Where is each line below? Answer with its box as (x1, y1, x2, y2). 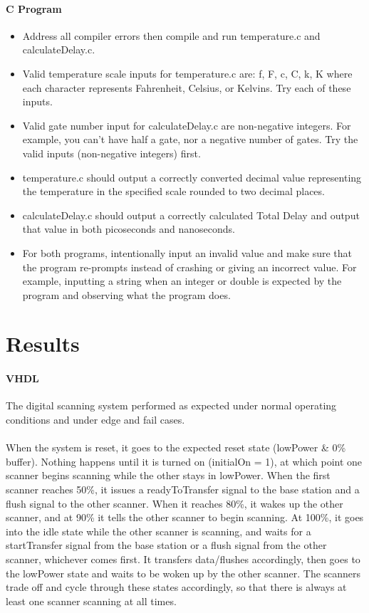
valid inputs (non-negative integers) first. (22, 145, 201, 160)
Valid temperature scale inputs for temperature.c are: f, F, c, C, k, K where (22, 66, 353, 80)
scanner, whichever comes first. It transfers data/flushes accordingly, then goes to (6, 552, 360, 566)
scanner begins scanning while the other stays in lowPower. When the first (6, 468, 331, 483)
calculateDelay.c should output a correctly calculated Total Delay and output (22, 207, 360, 222)
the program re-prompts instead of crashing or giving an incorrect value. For (22, 259, 357, 274)
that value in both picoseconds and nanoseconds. (22, 221, 236, 236)
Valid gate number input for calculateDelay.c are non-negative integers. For (22, 117, 351, 132)
